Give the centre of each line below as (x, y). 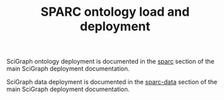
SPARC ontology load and (115, 12)
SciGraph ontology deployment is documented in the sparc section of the (111, 62)
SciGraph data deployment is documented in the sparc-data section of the (112, 82)
